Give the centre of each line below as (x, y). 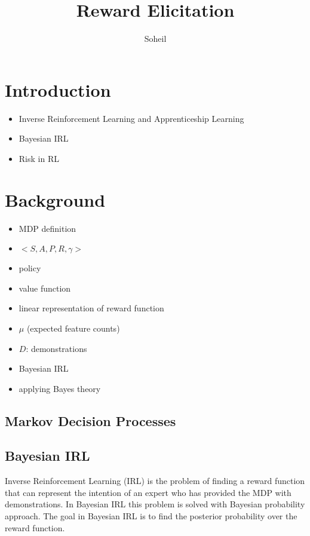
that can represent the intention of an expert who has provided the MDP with (148, 492)
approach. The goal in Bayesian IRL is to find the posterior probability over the (151, 516)
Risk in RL (39, 158)
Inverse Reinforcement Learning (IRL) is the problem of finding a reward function (155, 481)
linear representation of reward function (91, 308)
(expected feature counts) (73, 328)
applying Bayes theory (60, 388)
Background (55, 199)
